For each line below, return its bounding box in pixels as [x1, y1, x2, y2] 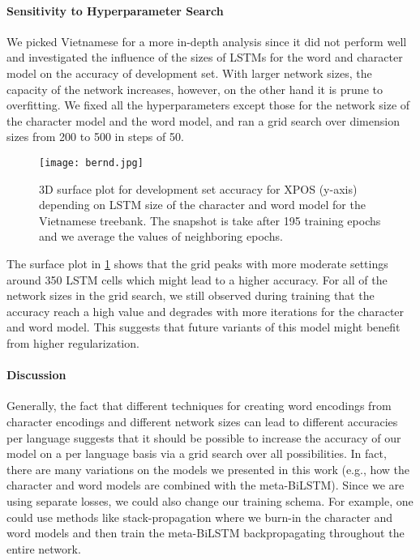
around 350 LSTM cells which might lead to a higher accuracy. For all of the [6, 271, 388, 288]
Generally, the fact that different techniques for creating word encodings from [6, 397, 392, 414]
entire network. [6, 540, 81, 557]
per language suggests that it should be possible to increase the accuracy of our [6, 429, 401, 446]
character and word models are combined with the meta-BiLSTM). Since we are [6, 477, 405, 494]
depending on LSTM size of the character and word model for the [39, 196, 366, 213]
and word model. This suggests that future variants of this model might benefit [6, 318, 401, 336]
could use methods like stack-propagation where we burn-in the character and [6, 508, 393, 525]
